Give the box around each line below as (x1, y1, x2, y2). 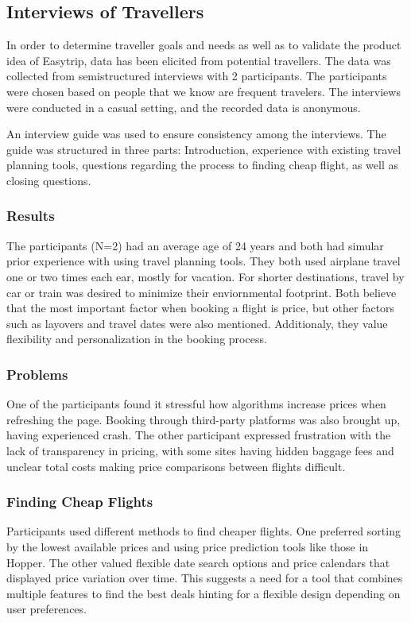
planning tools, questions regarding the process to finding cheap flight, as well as (6, 156, 399, 173)
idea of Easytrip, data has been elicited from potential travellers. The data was (6, 52, 391, 68)
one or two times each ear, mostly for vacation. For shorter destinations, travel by (6, 268, 405, 284)
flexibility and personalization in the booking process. (6, 330, 267, 347)
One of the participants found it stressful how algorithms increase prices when (6, 396, 386, 412)
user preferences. (6, 601, 87, 617)
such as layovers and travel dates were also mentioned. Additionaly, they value (6, 315, 388, 331)
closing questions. (6, 172, 91, 188)
